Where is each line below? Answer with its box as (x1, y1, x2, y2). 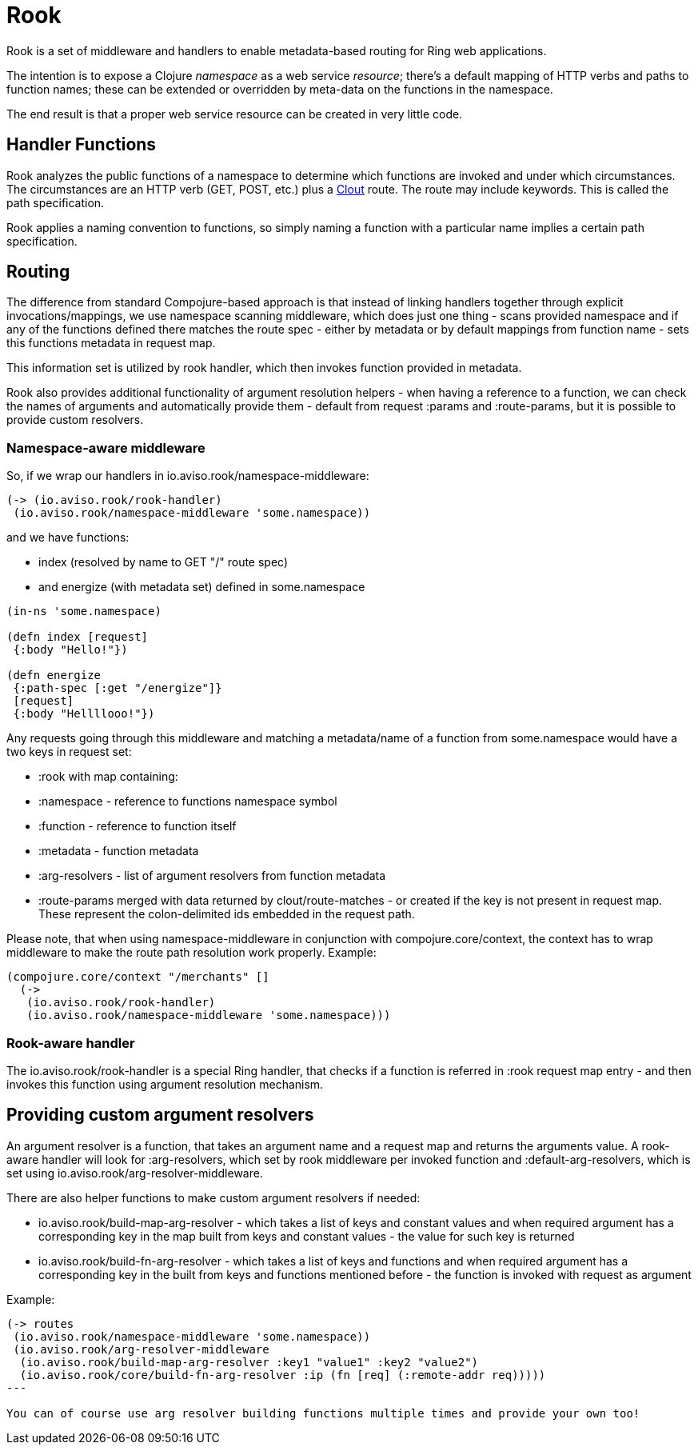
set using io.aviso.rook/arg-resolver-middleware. (6, 1165, 263, 1180)
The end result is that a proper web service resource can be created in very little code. (6, 106, 463, 121)
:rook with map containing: (38, 769, 178, 784)
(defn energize (6, 669, 102, 682)
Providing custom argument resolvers (6, 1105, 314, 1125)
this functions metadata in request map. (6, 336, 216, 350)
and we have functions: (6, 530, 130, 545)
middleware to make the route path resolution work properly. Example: (6, 945, 377, 960)
